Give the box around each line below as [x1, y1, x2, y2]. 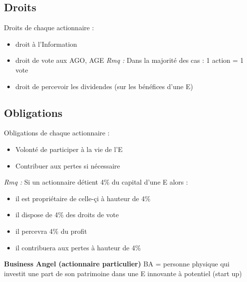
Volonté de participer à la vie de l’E [15, 144, 123, 154]
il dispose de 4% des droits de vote [15, 209, 119, 220]
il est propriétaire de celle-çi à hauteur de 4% [15, 193, 151, 203]
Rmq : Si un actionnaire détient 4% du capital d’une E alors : [4, 177, 188, 187]
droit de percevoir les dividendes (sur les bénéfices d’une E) [15, 81, 193, 91]
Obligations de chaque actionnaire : [4, 128, 110, 138]
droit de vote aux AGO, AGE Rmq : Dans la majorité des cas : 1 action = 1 [15, 55, 244, 65]
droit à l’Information [15, 38, 77, 49]
